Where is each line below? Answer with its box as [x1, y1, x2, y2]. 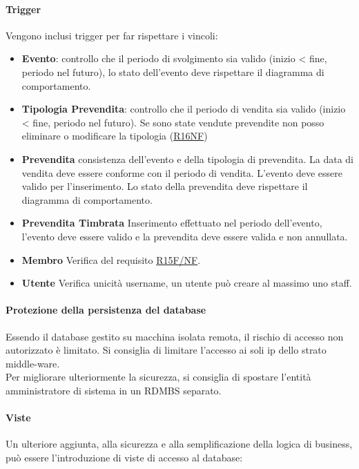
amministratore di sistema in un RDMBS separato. [6, 383, 222, 397]
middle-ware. [6, 356, 60, 370]
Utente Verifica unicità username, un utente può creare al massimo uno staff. [21, 276, 352, 290]
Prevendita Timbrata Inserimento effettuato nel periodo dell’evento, [21, 216, 322, 230]
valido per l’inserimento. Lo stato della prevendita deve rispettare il [21, 179, 308, 193]
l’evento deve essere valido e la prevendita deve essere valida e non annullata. [21, 229, 348, 243]
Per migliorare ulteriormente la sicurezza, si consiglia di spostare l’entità [6, 370, 311, 384]
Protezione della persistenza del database [6, 303, 206, 317]
